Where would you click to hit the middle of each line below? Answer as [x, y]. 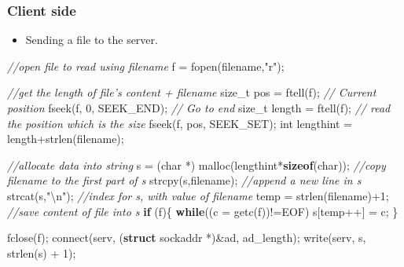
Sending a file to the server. [92, 40]
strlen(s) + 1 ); [42, 252]
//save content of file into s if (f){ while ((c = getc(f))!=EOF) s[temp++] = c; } [203, 211]
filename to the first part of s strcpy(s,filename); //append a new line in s [184, 180]
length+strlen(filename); [66, 139]
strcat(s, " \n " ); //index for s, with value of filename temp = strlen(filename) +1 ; [198, 195]
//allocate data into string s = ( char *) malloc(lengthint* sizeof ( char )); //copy [196, 165]
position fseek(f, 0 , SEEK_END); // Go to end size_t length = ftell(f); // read [199, 108]
